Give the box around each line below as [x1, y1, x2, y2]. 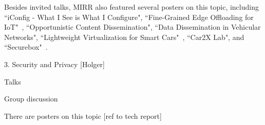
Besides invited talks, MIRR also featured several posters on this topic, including [4, 2, 259, 12]
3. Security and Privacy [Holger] [4, 58, 105, 69]
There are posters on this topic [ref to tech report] [4, 110, 162, 121]
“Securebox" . [4, 41, 48, 52]
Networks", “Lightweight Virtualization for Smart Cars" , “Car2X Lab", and [4, 31, 244, 42]
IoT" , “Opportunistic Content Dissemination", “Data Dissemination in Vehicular [4, 22, 261, 32]
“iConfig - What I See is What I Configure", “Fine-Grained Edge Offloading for [4, 11, 254, 22]
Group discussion [4, 93, 58, 104]
